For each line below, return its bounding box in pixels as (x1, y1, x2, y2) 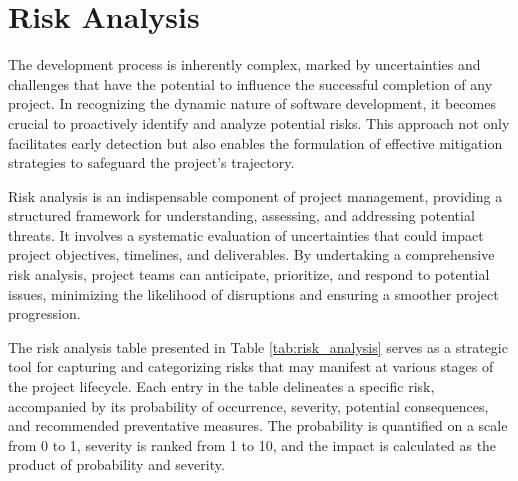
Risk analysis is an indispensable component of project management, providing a (8, 185, 503, 206)
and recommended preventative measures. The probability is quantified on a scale (8, 415, 508, 436)
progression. (8, 303, 81, 324)
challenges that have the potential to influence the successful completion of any (8, 73, 493, 94)
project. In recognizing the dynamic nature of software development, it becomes (8, 93, 496, 114)
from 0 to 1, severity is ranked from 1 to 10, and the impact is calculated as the (8, 434, 497, 455)
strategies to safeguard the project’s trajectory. (8, 152, 295, 173)
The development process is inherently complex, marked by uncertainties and (8, 54, 481, 75)
